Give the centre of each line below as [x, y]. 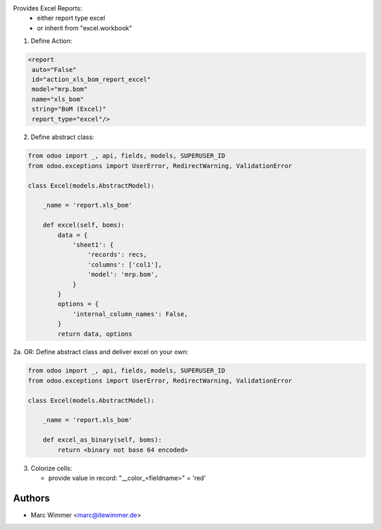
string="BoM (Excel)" [69, 109]
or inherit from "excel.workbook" [85, 28]
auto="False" [54, 70]
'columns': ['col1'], [125, 264]
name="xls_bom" [58, 99]
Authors [31, 498]
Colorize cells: [52, 468]
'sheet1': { [93, 245]
